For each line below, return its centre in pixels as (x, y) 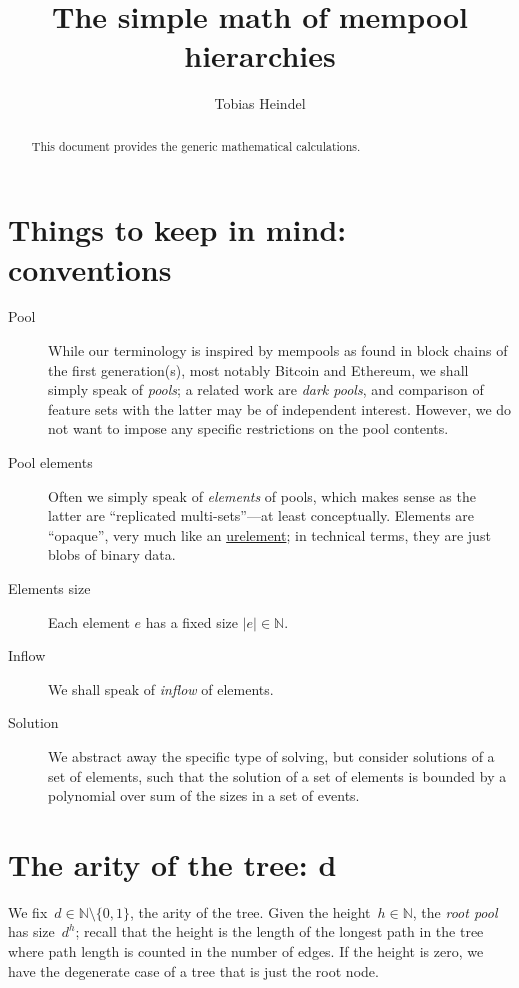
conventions (90, 268)
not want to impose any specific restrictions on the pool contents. (248, 428)
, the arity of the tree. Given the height (250, 911)
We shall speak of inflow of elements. (161, 688)
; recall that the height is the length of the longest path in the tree (279, 931)
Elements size (49, 588)
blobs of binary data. (112, 554)
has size (31, 931)
